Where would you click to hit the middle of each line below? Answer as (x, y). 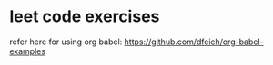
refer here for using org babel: (66, 42)
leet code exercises (85, 17)
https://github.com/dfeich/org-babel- (194, 42)
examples (28, 51)
